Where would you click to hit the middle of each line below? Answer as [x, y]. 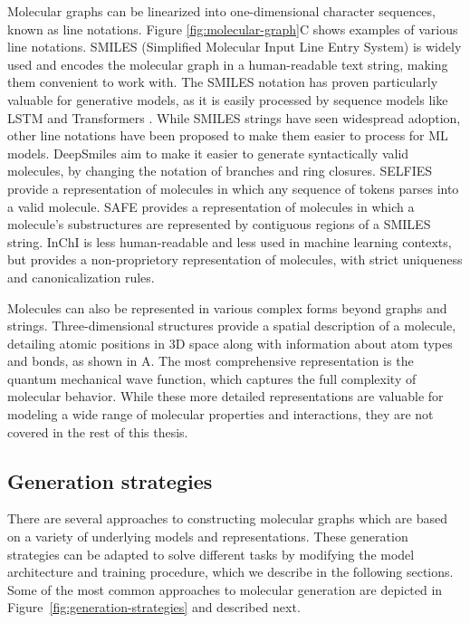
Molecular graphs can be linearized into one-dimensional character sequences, [221, 11]
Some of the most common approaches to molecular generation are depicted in [225, 589]
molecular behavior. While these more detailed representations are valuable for [225, 396]
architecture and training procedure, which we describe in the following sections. [230, 572]
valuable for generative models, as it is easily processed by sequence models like [228, 99]
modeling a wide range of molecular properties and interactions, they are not [221, 414]
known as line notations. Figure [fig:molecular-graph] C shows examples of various [233, 29]
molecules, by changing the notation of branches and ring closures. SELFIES [220, 171]
